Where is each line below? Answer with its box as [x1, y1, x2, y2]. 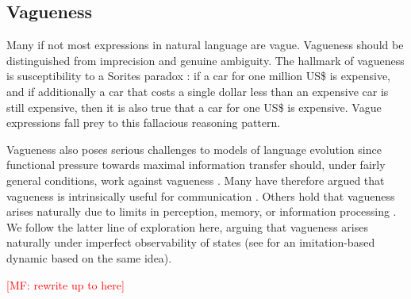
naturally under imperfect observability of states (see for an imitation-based [6, 234, 375, 251]
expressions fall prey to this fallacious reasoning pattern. [6, 114, 281, 131]
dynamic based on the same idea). [6, 249, 172, 266]
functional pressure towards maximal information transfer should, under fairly [6, 156, 386, 173]
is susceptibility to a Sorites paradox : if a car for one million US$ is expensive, [6, 67, 391, 84]
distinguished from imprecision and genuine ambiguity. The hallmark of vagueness [6, 52, 405, 68]
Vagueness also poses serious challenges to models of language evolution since [6, 140, 382, 157]
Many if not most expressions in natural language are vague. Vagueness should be [6, 36, 404, 53]
